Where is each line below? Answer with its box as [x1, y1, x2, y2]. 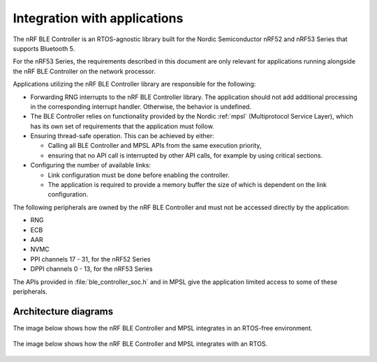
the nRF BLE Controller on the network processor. [13, 67, 156, 75]
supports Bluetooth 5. [13, 44, 75, 52]
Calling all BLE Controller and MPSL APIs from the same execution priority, [47, 142, 262, 150]
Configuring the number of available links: [30, 161, 151, 169]
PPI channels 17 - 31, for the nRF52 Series [30, 255, 151, 263]
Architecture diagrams [13, 306, 114, 317]
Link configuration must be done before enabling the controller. [47, 171, 230, 179]
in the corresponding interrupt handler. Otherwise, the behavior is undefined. [30, 102, 251, 111]
